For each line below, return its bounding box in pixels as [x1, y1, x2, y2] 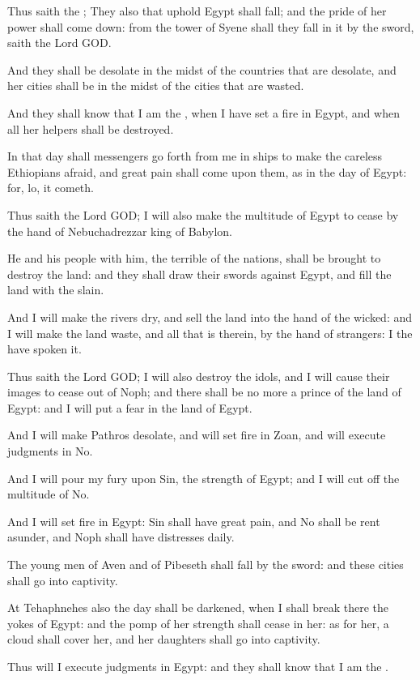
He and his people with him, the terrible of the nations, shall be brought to [7, 250, 381, 267]
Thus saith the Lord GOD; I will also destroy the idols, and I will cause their [7, 367, 390, 384]
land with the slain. [7, 281, 104, 298]
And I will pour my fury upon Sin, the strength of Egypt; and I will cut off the [7, 469, 400, 486]
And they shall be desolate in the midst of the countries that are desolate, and [7, 61, 397, 78]
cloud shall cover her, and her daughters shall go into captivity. [7, 631, 320, 648]
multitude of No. [7, 485, 90, 503]
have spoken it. [7, 340, 82, 357]
